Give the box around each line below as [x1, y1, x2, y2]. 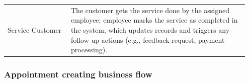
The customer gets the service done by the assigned [70, 5, 229, 15]
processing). [70, 44, 108, 55]
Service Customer [8, 24, 62, 35]
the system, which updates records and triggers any [70, 24, 230, 35]
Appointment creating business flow [4, 68, 152, 80]
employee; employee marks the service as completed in [70, 15, 238, 25]
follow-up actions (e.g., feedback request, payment [70, 34, 225, 45]
